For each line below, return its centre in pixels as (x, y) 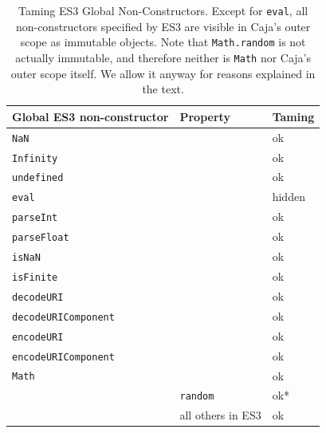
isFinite (35, 277)
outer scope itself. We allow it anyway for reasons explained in (163, 73)
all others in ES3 (220, 415)
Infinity (35, 158)
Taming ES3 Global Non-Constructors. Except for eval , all (163, 10)
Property (205, 116)
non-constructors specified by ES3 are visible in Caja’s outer (163, 26)
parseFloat (41, 238)
